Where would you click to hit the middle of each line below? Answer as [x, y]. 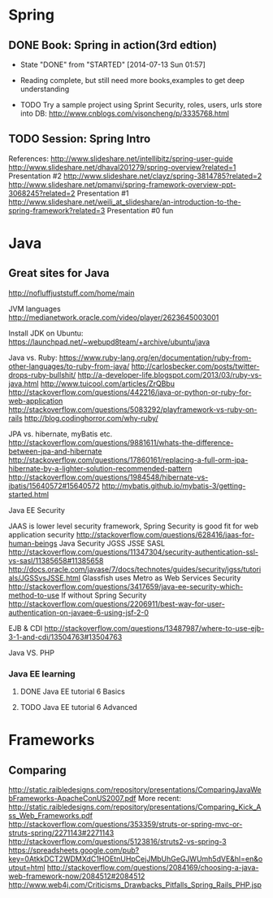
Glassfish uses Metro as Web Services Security [162, 578]
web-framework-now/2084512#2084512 [77, 876]
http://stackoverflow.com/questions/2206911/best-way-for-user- [117, 603]
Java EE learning [42, 673]
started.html [29, 494]
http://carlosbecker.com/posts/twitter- [195, 366]
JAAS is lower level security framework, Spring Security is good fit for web [133, 526]
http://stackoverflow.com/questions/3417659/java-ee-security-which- [126, 586]
